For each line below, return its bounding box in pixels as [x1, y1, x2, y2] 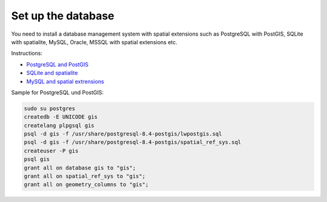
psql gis [24, 156, 50, 163]
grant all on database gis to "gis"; [24, 164, 136, 171]
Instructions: [11, 50, 42, 57]
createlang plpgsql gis [24, 122, 95, 129]
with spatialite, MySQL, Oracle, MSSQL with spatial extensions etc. [11, 38, 178, 45]
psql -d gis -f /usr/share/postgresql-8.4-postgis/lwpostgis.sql [24, 131, 222, 137]
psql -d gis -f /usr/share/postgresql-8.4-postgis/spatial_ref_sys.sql [24, 139, 242, 146]
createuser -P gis [24, 147, 79, 154]
